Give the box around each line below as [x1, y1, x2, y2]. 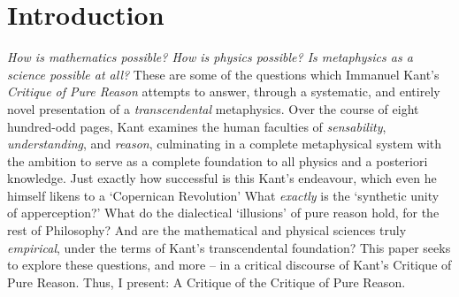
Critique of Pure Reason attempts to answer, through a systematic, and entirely [7, 82, 440, 101]
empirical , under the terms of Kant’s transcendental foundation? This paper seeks [7, 238, 451, 256]
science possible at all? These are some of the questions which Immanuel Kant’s [7, 65, 440, 83]
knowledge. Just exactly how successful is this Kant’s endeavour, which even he [7, 169, 437, 187]
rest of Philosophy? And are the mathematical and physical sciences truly [7, 221, 407, 240]
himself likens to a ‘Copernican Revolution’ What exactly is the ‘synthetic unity [7, 186, 440, 204]
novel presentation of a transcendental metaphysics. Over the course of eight [7, 99, 419, 118]
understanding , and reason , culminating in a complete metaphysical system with [7, 134, 442, 153]
